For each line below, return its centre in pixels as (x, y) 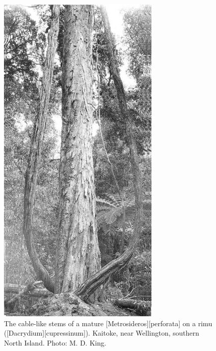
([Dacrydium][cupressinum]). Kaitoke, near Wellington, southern (102, 333)
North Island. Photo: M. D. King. (55, 343)
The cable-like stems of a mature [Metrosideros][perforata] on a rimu (108, 323)
